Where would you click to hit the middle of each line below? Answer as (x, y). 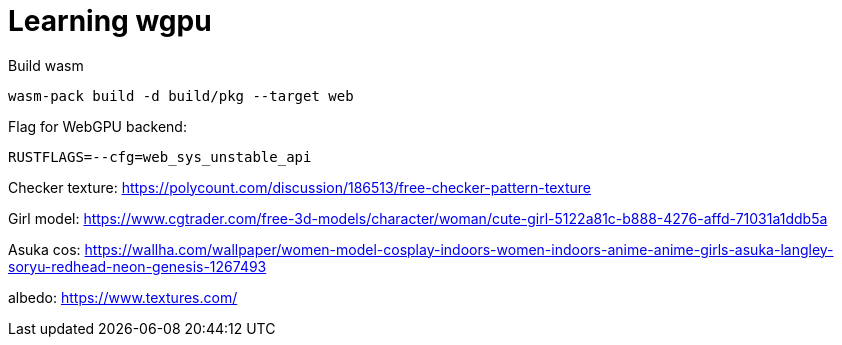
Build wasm (46, 65)
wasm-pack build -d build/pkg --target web (181, 95)
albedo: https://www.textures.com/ (123, 297)
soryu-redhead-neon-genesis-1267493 (137, 266)
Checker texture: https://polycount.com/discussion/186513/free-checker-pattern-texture (300, 187)
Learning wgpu (110, 21)
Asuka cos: (44, 249)
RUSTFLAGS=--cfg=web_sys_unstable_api (160, 156)
